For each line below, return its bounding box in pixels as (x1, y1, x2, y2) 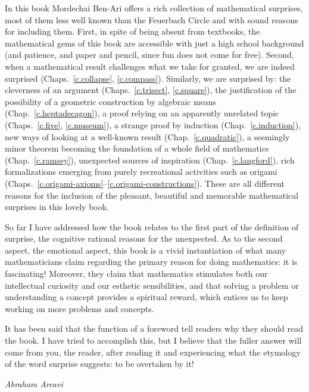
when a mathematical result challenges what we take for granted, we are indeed (5, 60, 295, 72)
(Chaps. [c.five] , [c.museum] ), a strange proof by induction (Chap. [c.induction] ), (5, 118, 301, 131)
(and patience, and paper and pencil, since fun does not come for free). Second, (5, 48, 294, 61)
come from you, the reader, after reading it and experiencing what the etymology (5, 345, 301, 358)
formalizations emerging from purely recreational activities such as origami (5, 165, 277, 178)
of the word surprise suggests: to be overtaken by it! (5, 357, 194, 370)
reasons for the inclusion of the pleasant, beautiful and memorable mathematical (5, 189, 299, 201)
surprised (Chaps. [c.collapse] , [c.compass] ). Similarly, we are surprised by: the (5, 72, 291, 84)
